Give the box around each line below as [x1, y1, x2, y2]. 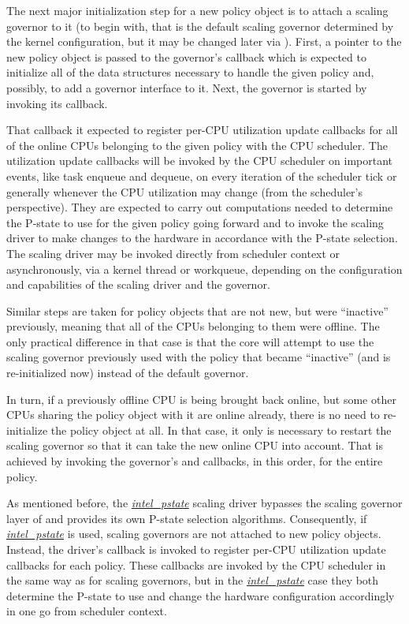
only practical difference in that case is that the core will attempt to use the [6, 333, 374, 349]
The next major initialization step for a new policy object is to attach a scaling [6, 2, 389, 18]
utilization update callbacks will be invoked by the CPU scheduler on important [6, 152, 393, 169]
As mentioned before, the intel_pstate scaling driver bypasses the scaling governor [6, 495, 403, 511]
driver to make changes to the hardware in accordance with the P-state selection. [6, 230, 398, 246]
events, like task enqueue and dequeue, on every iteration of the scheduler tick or [6, 167, 397, 184]
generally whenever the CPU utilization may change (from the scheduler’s [6, 183, 363, 200]
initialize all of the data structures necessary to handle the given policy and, [6, 64, 374, 80]
